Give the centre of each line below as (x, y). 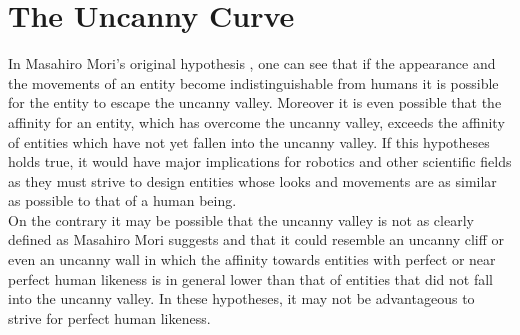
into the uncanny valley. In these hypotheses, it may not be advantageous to (241, 298)
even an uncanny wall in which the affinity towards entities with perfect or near (252, 259)
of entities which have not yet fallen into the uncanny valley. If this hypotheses (249, 141)
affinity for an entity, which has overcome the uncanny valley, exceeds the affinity (256, 121)
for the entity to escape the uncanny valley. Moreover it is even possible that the (255, 102)
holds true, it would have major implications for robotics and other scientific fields (260, 161)
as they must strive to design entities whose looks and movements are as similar (252, 180)
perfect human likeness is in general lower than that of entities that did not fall (250, 278)
